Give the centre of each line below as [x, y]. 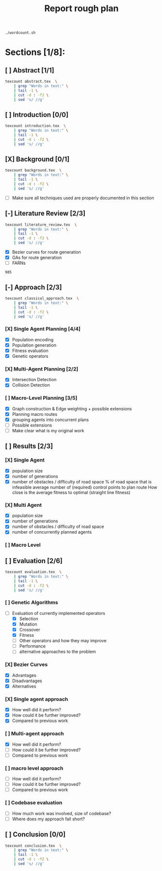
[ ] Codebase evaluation [34, 803]
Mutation [28, 624]
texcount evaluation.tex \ [33, 572]
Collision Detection [31, 385]
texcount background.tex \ [33, 170]
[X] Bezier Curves [26, 665]
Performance [32, 646]
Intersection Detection [34, 380]
